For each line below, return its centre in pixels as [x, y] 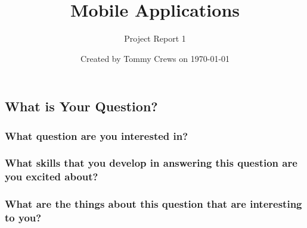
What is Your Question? [81, 106]
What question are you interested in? [97, 135]
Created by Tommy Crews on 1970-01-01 [155, 58]
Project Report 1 [155, 38]
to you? [23, 218]
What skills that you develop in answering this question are [151, 163]
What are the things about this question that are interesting [153, 204]
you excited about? [52, 177]
